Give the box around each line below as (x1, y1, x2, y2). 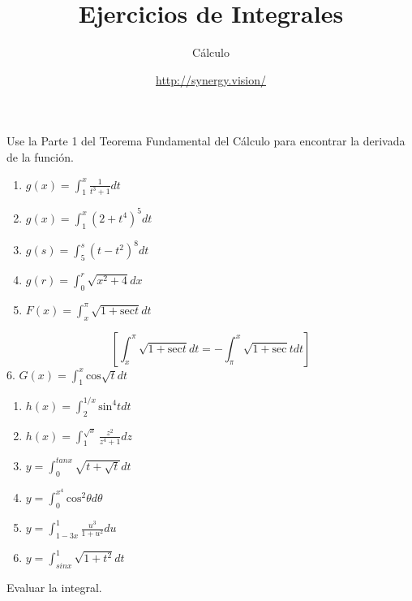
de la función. (6, 148, 74, 165)
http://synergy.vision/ (156, 71, 266, 88)
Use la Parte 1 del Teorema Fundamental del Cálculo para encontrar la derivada (6, 132, 406, 149)
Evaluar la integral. (6, 579, 102, 596)
